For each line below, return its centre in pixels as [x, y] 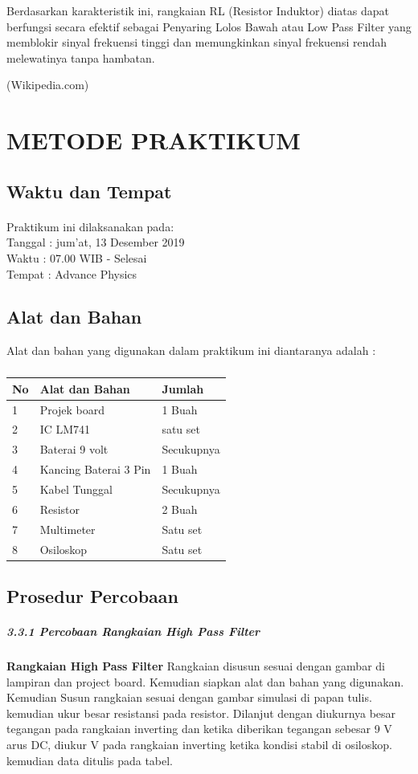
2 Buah [180, 509]
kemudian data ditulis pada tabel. [90, 760]
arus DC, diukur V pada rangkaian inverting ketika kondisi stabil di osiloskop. [199, 744]
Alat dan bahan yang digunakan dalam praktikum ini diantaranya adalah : [191, 350]
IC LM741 [65, 429]
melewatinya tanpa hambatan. [81, 57]
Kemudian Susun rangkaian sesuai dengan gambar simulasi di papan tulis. [189, 697]
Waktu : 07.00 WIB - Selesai [77, 257]
